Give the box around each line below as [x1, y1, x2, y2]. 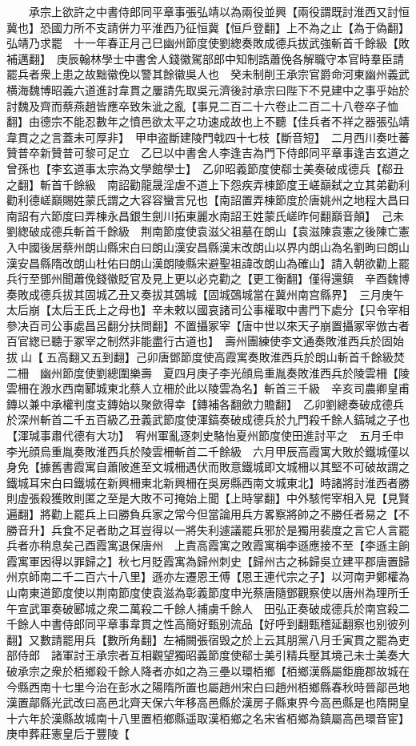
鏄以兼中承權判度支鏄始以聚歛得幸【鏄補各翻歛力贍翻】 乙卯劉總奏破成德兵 [6, 395, 404, 412]
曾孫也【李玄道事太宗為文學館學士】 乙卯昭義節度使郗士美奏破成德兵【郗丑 [6, 159, 404, 176]
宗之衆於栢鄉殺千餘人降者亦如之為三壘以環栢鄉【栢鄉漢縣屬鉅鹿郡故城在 [28, 662, 410, 679]
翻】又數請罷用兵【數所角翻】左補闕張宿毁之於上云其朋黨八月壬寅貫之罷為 [6, 631, 398, 647]
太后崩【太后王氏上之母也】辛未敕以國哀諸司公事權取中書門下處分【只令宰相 [6, 301, 410, 318]
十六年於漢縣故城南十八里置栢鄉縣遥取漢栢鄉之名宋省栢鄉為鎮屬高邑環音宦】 [6, 709, 404, 726]
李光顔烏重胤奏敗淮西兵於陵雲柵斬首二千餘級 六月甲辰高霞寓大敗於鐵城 [6, 442, 387, 459]
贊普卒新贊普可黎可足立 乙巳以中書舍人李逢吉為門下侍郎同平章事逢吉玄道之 [6, 144, 410, 161]
